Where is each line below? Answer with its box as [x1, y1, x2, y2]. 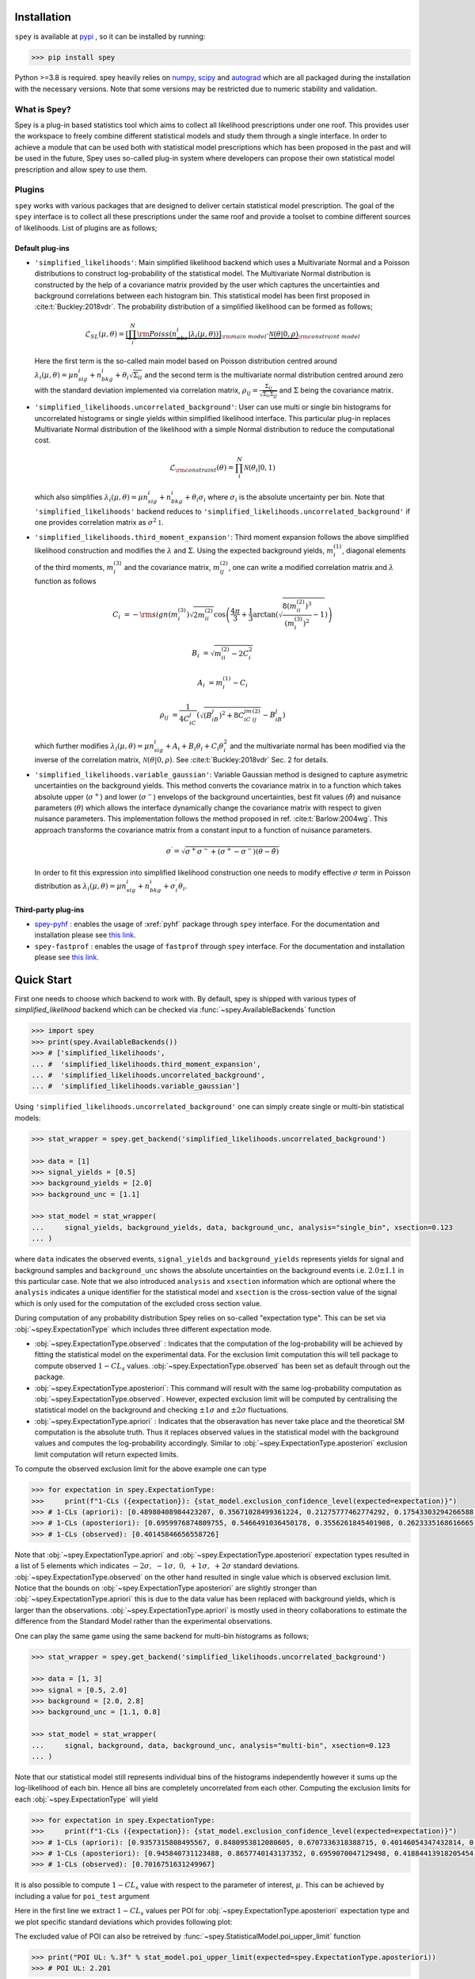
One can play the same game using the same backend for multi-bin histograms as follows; [14, 1631, 310, 1640]
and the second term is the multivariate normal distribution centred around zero [144, 370, 404, 379]
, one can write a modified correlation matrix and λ [228, 562, 394, 572]
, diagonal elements [341, 545, 406, 555]
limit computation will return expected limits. [34, 1449, 179, 1459]
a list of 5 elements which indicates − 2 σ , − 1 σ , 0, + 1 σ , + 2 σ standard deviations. [14, 1561, 300, 1571]
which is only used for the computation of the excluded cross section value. [14, 1298, 262, 1308]
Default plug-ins [14, 243, 70, 253]
